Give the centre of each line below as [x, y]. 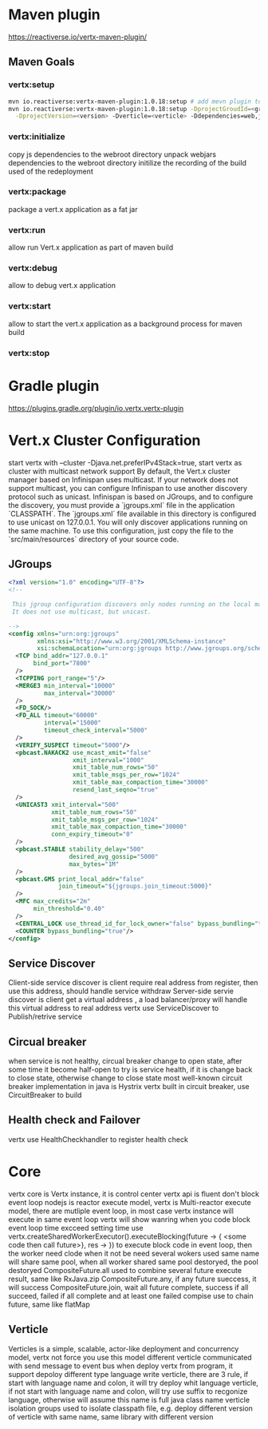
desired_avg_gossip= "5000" [114, 856]
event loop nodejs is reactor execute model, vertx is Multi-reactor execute [130, 1202]
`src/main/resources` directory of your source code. [94, 539]
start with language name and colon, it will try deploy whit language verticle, [134, 1383]
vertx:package [37, 192]
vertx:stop [29, 353]
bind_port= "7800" [62, 664]
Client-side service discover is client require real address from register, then [133, 983]
